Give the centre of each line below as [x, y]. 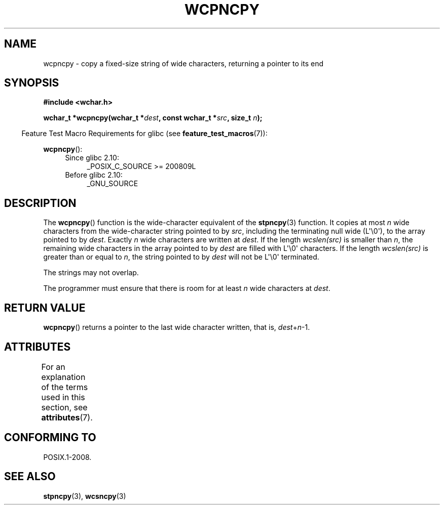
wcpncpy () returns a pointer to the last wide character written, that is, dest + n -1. [177, 327]
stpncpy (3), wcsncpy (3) [85, 496]
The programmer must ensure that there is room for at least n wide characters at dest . [187, 288]
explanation [63, 377]
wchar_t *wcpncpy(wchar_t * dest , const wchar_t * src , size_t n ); [153, 118]
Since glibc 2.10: [92, 158]
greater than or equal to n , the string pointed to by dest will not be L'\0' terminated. [181, 257]
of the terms [65, 387]
